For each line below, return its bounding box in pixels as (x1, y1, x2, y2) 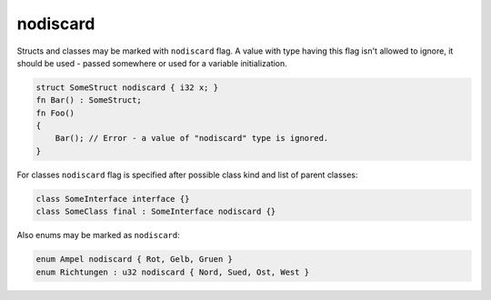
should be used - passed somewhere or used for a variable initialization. (16, 57, 288, 68)
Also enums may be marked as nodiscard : (16, 230, 181, 241)
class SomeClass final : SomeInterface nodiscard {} (35, 206, 276, 217)
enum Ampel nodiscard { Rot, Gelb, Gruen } (35, 255, 234, 265)
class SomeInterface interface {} (35, 194, 190, 204)
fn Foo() (35, 107, 75, 118)
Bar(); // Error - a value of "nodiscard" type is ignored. (55, 133, 329, 144)
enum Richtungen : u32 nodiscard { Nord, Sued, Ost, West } (35, 266, 310, 277)
